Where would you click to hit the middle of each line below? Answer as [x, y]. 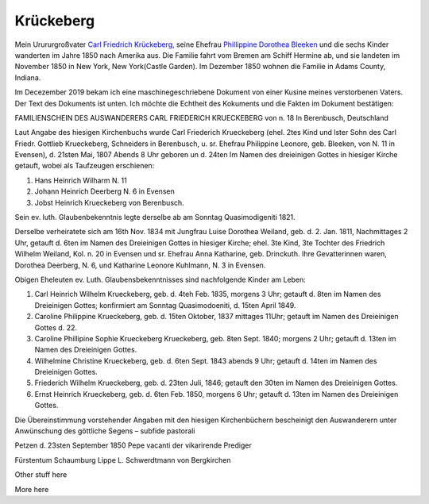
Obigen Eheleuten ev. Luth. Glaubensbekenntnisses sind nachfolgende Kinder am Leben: [160, 279]
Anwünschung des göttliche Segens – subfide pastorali [105, 431]
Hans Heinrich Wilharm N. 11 [81, 180]
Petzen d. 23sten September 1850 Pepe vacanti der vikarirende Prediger [133, 445]
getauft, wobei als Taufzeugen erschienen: [85, 166]
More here [32, 489]
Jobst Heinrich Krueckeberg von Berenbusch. [109, 202]
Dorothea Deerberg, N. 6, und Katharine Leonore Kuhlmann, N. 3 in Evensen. [140, 265]
